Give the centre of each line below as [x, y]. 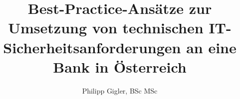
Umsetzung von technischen [106, 28]
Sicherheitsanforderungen [92, 47]
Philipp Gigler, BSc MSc [120, 90]
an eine [211, 47]
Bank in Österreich [120, 66]
